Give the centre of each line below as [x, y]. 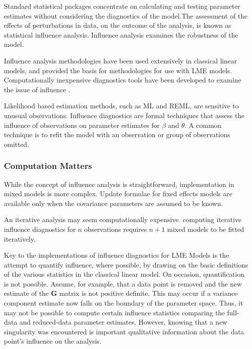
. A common [203, 125]
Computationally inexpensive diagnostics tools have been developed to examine [123, 80]
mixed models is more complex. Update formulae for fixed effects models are [118, 194]
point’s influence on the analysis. [53, 341]
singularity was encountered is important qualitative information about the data [124, 331]
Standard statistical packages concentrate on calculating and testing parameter [122, 6]
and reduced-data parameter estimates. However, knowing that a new [123, 322]
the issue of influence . [37, 89]
